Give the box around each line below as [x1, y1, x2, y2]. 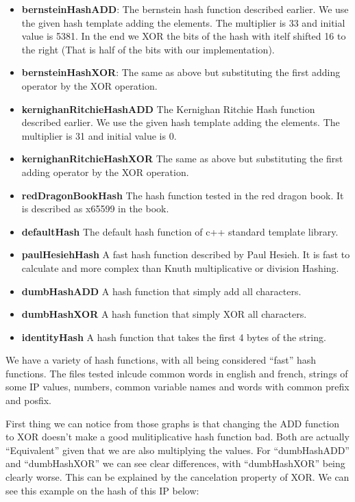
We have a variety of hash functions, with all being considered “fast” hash [5, 353, 317, 367]
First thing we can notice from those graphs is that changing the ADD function [5, 416, 340, 430]
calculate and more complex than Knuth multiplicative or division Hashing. [21, 260, 339, 275]
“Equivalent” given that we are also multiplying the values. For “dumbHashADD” [5, 442, 350, 457]
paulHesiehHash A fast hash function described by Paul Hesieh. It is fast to [21, 247, 350, 262]
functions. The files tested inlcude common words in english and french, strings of [5, 366, 348, 380]
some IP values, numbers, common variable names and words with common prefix [5, 379, 350, 394]
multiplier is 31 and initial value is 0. [21, 128, 177, 142]
